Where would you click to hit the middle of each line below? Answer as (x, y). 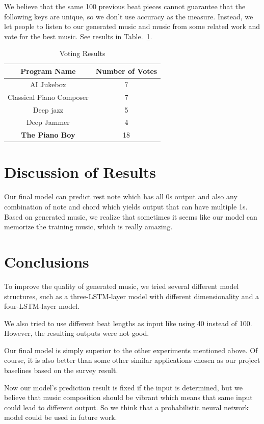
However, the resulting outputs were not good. (77, 333)
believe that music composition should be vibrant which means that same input (128, 397)
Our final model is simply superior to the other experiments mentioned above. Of (131, 350)
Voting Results (82, 53)
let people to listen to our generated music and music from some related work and (132, 26)
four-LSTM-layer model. (42, 306)
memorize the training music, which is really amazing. (88, 227)
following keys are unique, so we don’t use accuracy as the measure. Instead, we (129, 16)
